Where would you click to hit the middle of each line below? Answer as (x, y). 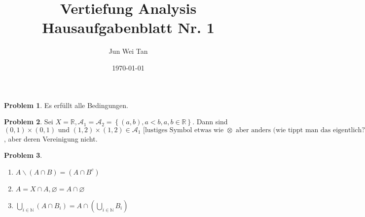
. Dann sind (210, 122)
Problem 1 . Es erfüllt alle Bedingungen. (66, 105)
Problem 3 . (23, 155)
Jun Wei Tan (128, 51)
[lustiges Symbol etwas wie (183, 130)
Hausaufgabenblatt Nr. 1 (128, 27)
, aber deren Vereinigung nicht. (51, 138)
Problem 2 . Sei (29, 122)
